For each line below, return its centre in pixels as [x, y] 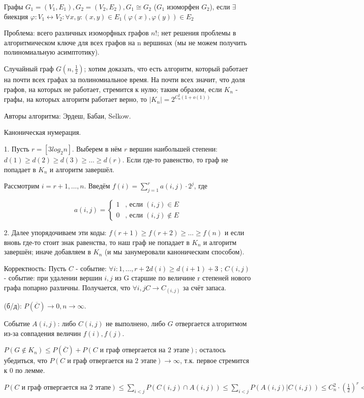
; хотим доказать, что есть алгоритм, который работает [166, 68]
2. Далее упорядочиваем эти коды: [55, 232]
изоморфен [183, 6]
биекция [16, 16]
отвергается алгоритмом [211, 323]
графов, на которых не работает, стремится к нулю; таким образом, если [113, 89]
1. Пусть [17, 149]
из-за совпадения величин [43, 333]
